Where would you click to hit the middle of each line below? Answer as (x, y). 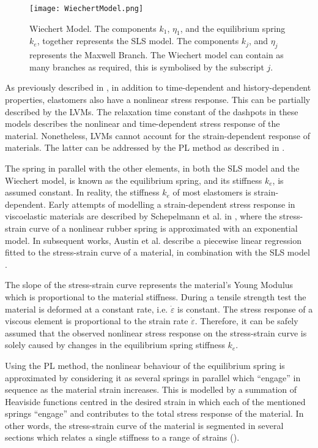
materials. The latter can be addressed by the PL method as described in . (145, 147)
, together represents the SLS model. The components (138, 41)
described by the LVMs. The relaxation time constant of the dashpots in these (152, 111)
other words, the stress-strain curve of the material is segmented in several (144, 425)
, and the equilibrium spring (233, 28)
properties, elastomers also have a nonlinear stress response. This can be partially (158, 100)
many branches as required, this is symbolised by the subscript (147, 66)
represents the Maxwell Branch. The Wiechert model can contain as (157, 55)
